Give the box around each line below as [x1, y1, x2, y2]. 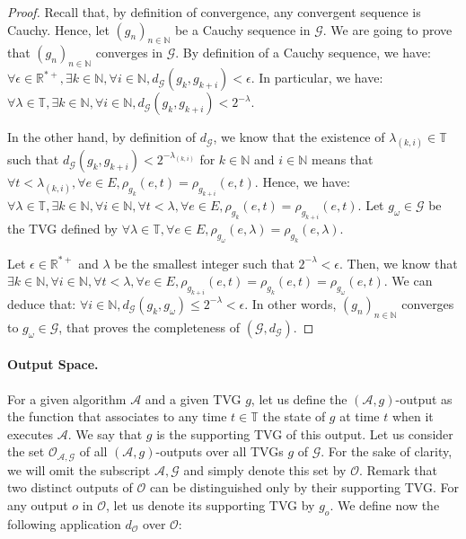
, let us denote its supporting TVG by [105, 495, 315, 514]
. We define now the [330, 495, 440, 514]
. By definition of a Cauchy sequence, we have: [175, 43, 431, 62]
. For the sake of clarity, [321, 442, 453, 461]
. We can [383, 271, 433, 290]
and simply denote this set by [183, 460, 347, 479]
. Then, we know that [339, 253, 458, 272]
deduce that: [7, 294, 76, 313]
